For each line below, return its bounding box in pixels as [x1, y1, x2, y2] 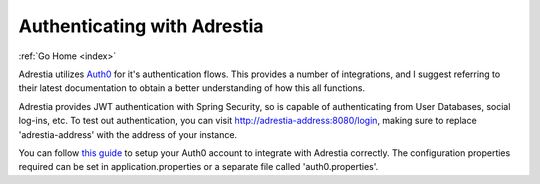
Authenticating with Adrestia [18, 15, 264, 37]
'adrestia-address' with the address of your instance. [18, 128, 238, 140]
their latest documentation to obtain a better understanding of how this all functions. [18, 82, 365, 94]
